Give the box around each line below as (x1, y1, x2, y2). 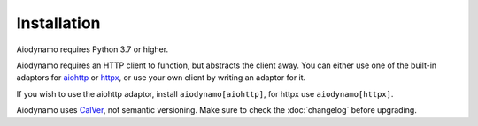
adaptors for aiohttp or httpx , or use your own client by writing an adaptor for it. (16, 72, 306, 83)
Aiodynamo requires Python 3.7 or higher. (16, 44, 168, 55)
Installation (16, 13, 101, 33)
